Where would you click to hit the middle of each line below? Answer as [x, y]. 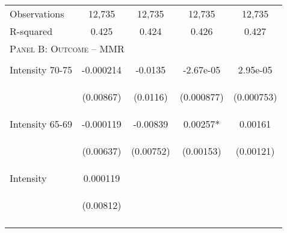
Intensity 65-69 [41, 124]
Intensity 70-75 [41, 70]
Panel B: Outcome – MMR [67, 48]
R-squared [31, 31]
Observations [37, 14]
